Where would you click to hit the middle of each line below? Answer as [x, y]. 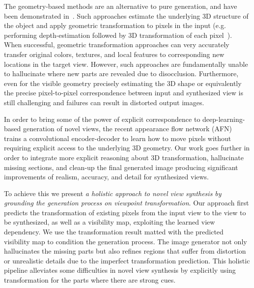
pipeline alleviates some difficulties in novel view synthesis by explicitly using [120, 270]
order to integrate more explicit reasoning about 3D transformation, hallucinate [124, 157]
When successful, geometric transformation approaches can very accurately [117, 44]
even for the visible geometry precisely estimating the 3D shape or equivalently [123, 83]
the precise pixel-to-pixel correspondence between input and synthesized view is [124, 93]
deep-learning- [224, 119]
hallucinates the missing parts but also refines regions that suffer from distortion [125, 251]
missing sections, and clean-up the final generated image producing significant [121, 167]
